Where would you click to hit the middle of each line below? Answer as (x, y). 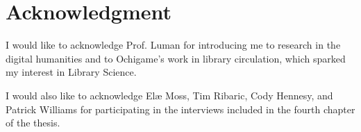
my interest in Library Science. (71, 72)
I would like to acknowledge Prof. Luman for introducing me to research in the (173, 45)
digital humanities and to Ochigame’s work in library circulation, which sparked (176, 58)
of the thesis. (33, 123)
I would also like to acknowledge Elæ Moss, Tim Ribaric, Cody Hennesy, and (169, 95)
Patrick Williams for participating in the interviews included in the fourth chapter (180, 109)
